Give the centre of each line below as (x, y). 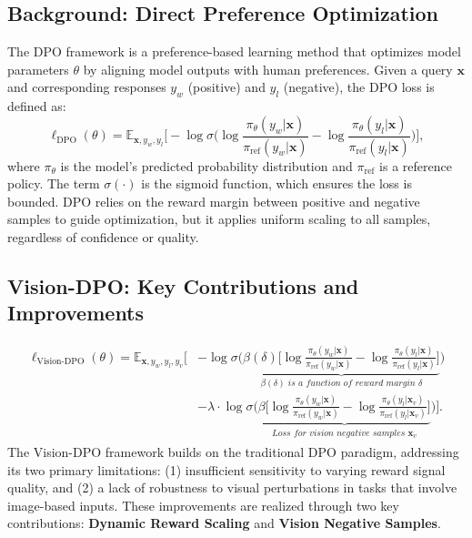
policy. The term (54, 183)
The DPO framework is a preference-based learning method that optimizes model (234, 51)
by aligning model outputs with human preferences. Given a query (268, 69)
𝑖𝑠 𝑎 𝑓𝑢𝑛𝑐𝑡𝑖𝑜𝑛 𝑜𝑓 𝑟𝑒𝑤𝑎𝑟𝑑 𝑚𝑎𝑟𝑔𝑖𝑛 (351, 383)
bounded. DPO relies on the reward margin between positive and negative (214, 201)
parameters (38, 69)
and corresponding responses (87, 87)
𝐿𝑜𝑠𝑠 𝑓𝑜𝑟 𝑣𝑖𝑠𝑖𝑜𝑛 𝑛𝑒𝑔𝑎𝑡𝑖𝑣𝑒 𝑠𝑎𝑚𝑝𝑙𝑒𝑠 (339, 434)
